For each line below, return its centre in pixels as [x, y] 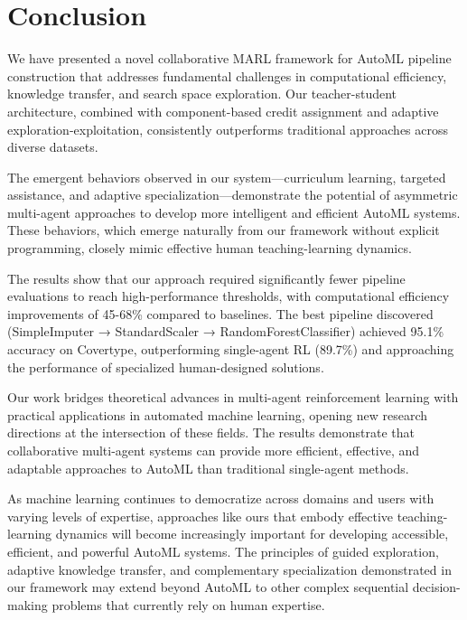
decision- [436, 587]
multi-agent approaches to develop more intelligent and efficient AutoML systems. [234, 212]
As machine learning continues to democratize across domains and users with [221, 498]
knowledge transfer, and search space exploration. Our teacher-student [202, 94]
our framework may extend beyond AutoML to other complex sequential [208, 587]
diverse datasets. [53, 147]
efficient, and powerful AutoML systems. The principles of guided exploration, [223, 551]
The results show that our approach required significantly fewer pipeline [206, 278]
